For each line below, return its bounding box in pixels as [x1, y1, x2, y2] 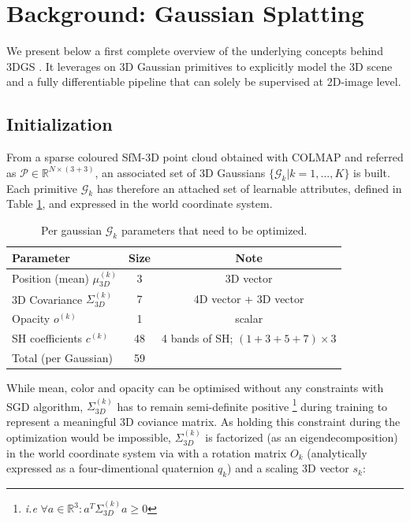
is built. [353, 164, 390, 180]
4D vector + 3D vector [193, 290, 304, 306]
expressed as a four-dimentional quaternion [6, 460, 214, 476]
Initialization [6, 112, 113, 136]
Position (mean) [12, 269, 89, 286]
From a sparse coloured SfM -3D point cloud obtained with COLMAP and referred [6, 149, 404, 165]
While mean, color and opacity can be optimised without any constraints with [6, 379, 384, 396]
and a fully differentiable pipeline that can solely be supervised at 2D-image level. [6, 73, 401, 90]
